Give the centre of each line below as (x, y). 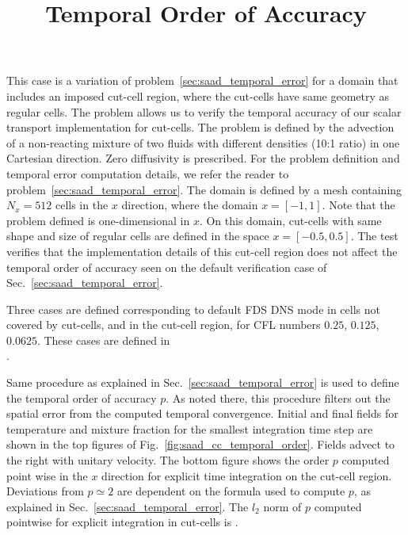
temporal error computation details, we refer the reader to (148, 173)
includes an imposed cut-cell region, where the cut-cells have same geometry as (198, 96)
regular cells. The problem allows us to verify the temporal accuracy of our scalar (204, 111)
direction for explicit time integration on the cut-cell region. (247, 475)
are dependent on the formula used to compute (231, 491)
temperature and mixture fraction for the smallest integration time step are (190, 428)
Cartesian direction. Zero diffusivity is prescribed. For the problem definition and (203, 158)
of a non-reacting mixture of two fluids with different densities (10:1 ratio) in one (203, 142)
